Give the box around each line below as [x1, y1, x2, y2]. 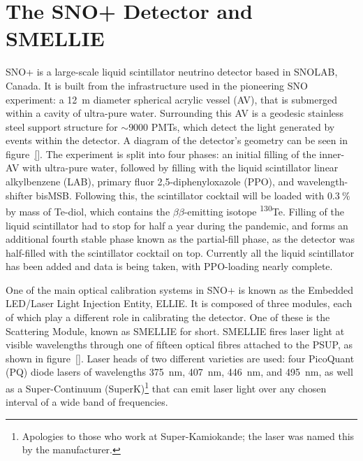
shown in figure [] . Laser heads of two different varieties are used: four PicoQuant [6, 350, 355, 365]
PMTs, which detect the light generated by [151, 119, 335, 134]
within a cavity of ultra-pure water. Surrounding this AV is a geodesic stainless [6, 106, 344, 120]
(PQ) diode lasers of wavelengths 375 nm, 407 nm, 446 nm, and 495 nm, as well [6, 364, 353, 379]
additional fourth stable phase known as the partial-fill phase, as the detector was [6, 232, 355, 246]
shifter [6, 187, 33, 202]
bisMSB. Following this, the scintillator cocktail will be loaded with [36, 187, 325, 202]
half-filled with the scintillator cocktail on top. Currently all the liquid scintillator [6, 245, 355, 260]
